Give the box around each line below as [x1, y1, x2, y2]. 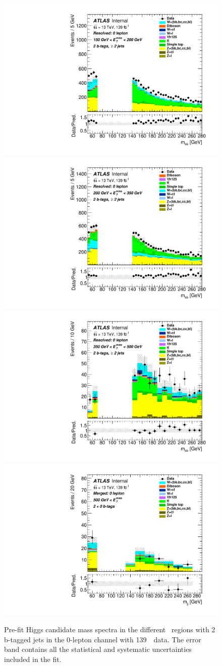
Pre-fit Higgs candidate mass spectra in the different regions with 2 [4, 624, 215, 634]
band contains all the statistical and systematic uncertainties [4, 644, 192, 654]
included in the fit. [4, 653, 62, 664]
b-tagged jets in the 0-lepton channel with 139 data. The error [4, 634, 201, 644]
